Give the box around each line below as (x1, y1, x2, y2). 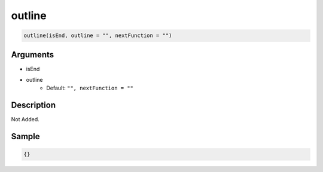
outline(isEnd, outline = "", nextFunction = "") (23, 32, 172, 39)
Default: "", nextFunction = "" (46, 84, 134, 92)
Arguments (11, 50, 54, 60)
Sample (11, 131, 40, 142)
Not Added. (11, 116, 40, 123)
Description (11, 100, 56, 110)
